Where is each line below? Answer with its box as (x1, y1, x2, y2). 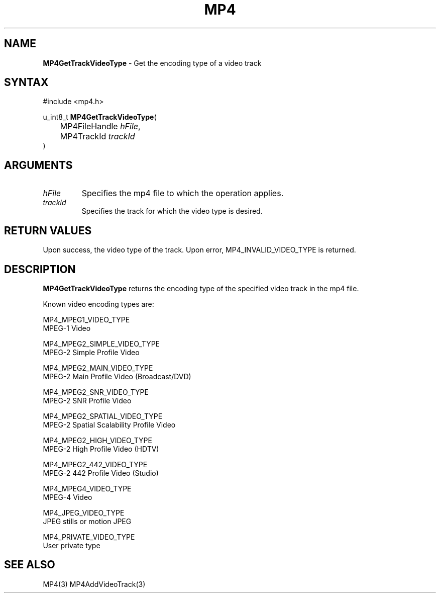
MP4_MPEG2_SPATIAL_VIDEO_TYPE (43, 411, 163, 420)
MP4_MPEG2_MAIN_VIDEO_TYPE (43, 363, 153, 372)
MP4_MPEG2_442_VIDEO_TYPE (43, 460, 148, 469)
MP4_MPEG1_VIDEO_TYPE (43, 315, 130, 324)
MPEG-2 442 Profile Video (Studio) (43, 468, 159, 477)
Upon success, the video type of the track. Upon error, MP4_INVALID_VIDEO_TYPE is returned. (43, 245, 356, 254)
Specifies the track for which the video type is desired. (81, 207, 263, 216)
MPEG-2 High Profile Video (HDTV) (43, 444, 159, 453)
